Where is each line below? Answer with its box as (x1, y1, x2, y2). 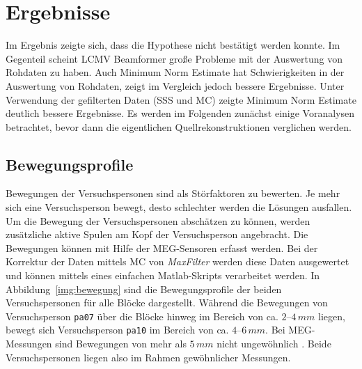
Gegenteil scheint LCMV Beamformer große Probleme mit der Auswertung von (6, 51, 343, 65)
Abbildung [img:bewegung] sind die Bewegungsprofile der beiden (6, 281, 282, 296)
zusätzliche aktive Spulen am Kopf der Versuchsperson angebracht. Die (6, 227, 308, 242)
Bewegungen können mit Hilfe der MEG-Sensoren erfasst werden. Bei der (6, 240, 318, 255)
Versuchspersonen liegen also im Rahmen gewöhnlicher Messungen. (6, 350, 291, 364)
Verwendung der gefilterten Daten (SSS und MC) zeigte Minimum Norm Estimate (6, 92, 356, 107)
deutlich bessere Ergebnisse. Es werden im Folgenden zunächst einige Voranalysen (6, 106, 354, 120)
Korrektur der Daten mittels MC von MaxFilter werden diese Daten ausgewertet (6, 254, 349, 269)
